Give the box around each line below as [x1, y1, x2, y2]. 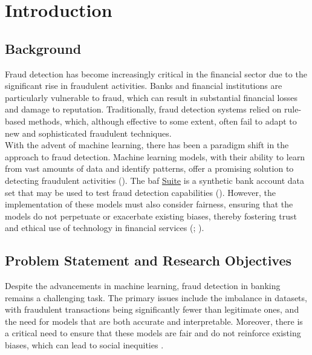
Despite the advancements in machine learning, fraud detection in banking [5, 279, 281, 292]
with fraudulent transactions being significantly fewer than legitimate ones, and [5, 303, 299, 316]
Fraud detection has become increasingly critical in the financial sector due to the [5, 67, 307, 80]
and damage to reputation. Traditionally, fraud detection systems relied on [5, 103, 282, 116]
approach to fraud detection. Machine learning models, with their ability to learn [5, 150, 305, 163]
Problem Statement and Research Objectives [5, 251, 292, 270]
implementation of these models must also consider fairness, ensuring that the [5, 198, 293, 210]
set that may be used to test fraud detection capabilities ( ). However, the [5, 186, 276, 198]
